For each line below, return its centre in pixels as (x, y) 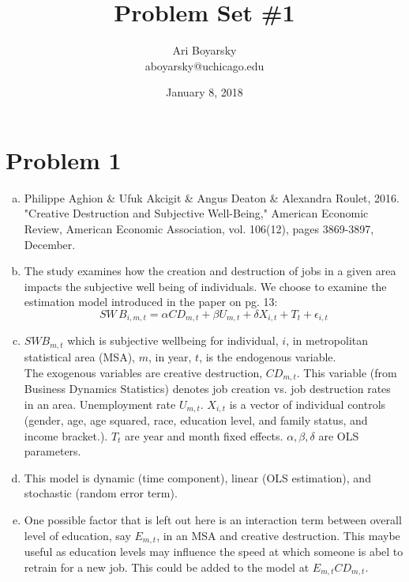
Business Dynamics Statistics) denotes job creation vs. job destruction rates (207, 388)
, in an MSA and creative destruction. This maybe (278, 535)
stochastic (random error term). (101, 493)
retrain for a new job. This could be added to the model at (167, 567)
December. (50, 244)
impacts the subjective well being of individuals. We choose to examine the (205, 286)
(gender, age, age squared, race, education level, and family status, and (196, 420)
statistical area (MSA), (79, 356)
